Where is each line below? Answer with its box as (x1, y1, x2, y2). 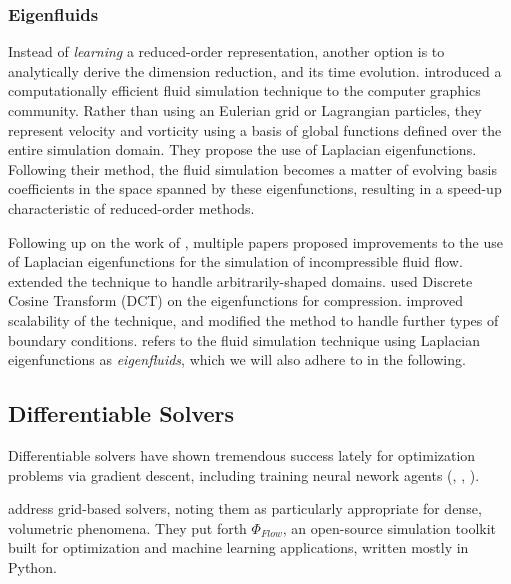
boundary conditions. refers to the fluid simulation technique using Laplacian (8, 329, 481, 350)
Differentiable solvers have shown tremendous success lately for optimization (8, 444, 476, 465)
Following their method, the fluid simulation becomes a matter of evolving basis (8, 158, 498, 179)
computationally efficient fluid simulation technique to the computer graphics (8, 80, 481, 101)
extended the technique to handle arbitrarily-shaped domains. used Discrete (8, 270, 473, 291)
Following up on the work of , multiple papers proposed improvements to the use (8, 231, 503, 252)
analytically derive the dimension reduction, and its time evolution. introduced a (8, 60, 502, 81)
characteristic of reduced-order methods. (8, 197, 255, 218)
